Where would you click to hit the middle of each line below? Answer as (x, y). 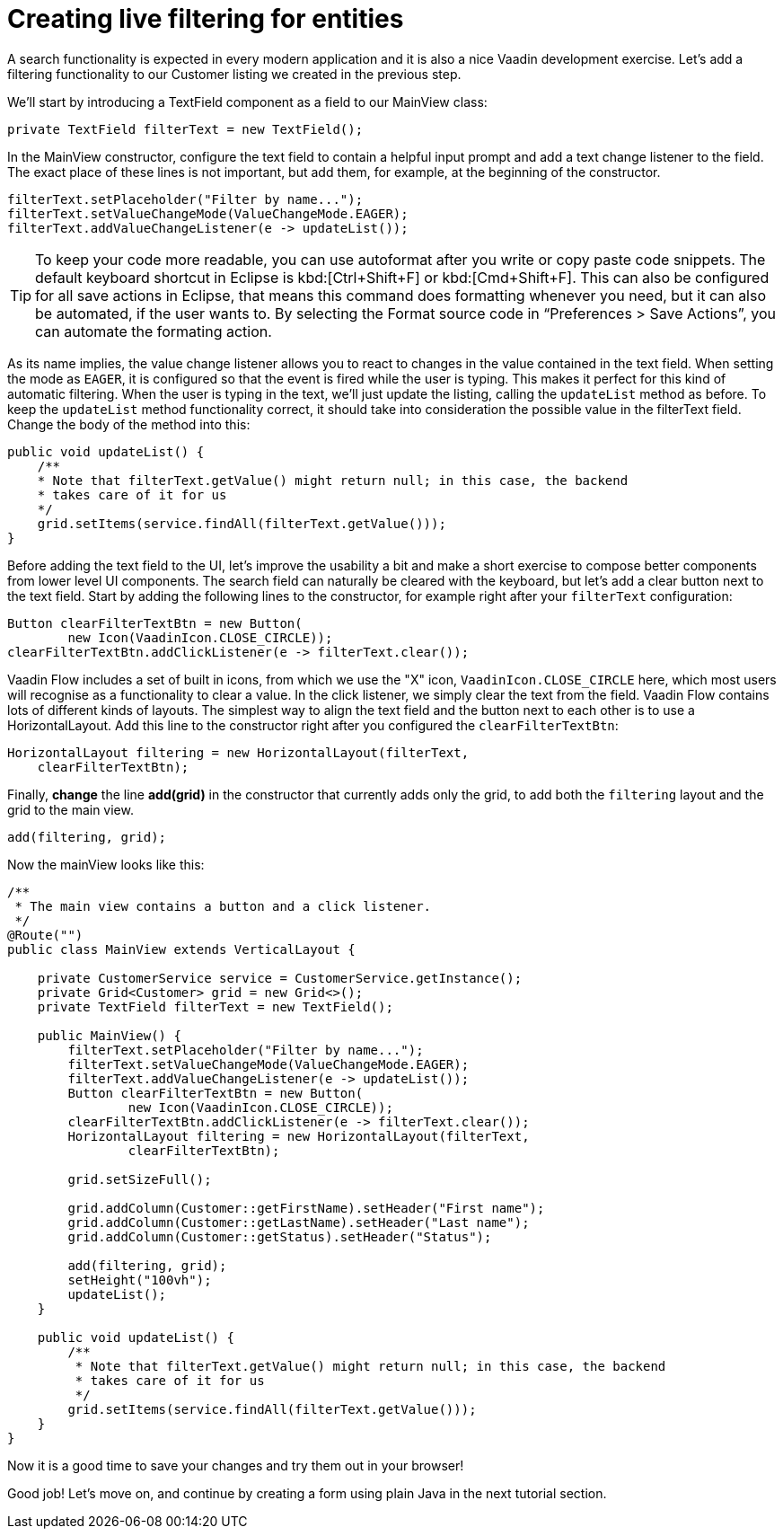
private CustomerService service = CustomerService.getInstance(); (280, 978)
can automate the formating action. (154, 331)
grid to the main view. (70, 809)
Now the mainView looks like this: (106, 864)
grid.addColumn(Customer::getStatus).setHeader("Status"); (280, 1236)
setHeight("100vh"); (140, 1280)
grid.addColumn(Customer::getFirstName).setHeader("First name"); (306, 1208)
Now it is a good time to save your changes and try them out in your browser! (236, 1465)
